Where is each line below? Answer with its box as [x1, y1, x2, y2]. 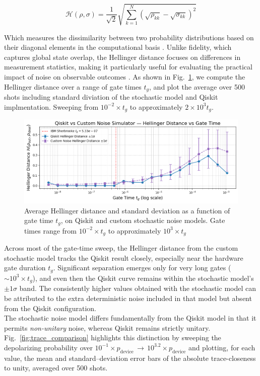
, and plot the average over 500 [149, 81, 245, 92]
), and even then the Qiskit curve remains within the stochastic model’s [32, 272, 254, 283]
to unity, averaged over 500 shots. [4, 362, 108, 373]
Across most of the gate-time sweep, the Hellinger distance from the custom [4, 243, 238, 253]
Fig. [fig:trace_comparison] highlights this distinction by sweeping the [4, 332, 221, 343]
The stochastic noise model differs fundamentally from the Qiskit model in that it [4, 313, 256, 323]
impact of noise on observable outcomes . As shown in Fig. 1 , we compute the [4, 71, 245, 82]
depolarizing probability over [4, 342, 93, 352]
